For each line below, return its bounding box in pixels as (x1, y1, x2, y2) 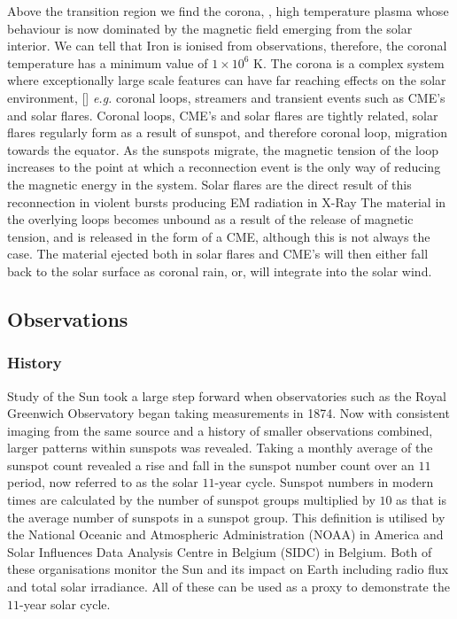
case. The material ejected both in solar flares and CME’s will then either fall (7, 244, 429, 263)
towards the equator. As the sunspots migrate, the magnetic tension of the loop (7, 140, 439, 159)
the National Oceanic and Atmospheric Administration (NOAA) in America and (7, 525, 444, 544)
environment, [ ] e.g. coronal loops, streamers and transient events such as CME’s (7, 88, 445, 106)
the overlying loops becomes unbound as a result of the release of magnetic (7, 210, 414, 228)
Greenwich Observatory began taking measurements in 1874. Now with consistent (7, 404, 450, 422)
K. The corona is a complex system (253, 53, 445, 72)
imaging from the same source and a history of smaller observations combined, (7, 421, 433, 439)
